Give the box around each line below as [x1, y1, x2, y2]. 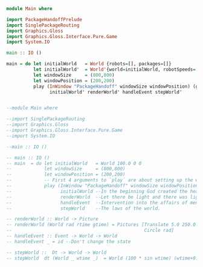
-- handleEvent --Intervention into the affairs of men [6, 199, 199, 205]
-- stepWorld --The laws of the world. [6, 205, 161, 211]
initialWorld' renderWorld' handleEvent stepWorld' [49, 89, 182, 95]
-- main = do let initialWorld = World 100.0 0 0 [6, 160, 142, 166]
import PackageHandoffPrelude [6, 16, 83, 22]
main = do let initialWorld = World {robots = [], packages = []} [6, 61, 172, 67]
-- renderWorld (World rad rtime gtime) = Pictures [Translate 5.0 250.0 [6, 222, 196, 228]
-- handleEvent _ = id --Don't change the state [6, 239, 131, 245]
